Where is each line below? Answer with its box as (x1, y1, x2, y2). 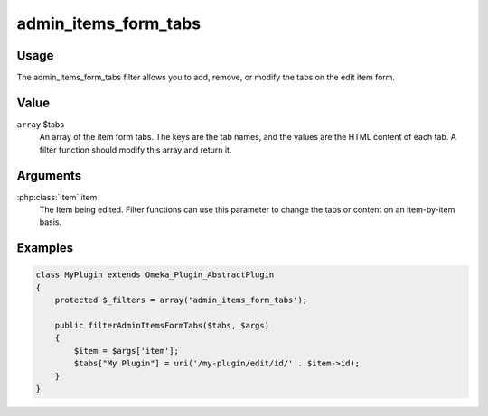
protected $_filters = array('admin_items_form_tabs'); (54, 295, 308, 306)
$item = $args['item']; (73, 346, 180, 356)
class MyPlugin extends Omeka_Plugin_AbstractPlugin (35, 270, 275, 280)
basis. (39, 217, 62, 227)
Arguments (16, 168, 82, 183)
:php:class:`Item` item (16, 191, 98, 202)
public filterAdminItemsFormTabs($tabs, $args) (54, 320, 270, 330)
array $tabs (16, 118, 65, 130)
